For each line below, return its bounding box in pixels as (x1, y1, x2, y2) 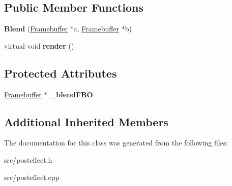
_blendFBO (50, 89, 93, 99)
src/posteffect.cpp (4, 171, 60, 182)
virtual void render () (4, 40, 74, 51)
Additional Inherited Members (4, 114, 168, 129)
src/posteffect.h (4, 154, 52, 165)
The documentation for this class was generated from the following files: (4, 137, 228, 148)
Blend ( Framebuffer (4, 23, 68, 34)
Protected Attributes (4, 65, 117, 81)
